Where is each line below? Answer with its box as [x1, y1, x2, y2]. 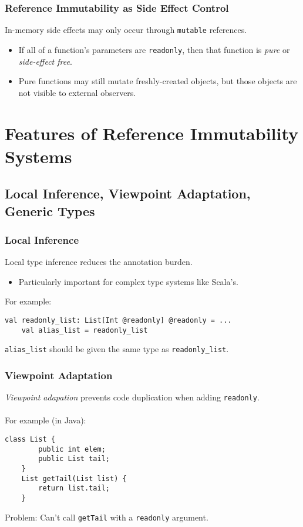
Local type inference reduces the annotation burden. [5, 256, 193, 268]
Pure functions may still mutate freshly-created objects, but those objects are [18, 75, 297, 87]
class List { [5, 435, 55, 444]
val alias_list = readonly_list [21, 326, 148, 334]
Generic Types [5, 201, 95, 220]
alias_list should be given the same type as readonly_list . [5, 343, 229, 355]
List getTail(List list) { [21, 474, 127, 483]
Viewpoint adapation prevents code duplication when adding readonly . [5, 391, 260, 403]
